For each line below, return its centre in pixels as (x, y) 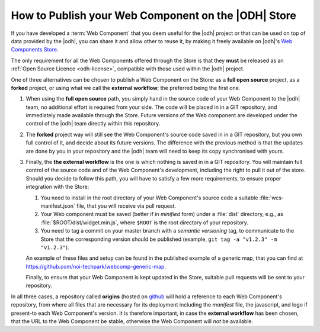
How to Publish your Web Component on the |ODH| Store (153, 15)
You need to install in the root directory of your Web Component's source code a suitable (149, 198)
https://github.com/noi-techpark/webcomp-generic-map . (96, 266)
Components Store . (35, 50)
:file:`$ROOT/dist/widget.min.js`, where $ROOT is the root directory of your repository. (145, 223)
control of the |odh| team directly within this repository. (93, 124)
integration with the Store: (57, 187)
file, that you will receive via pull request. (126, 206)
